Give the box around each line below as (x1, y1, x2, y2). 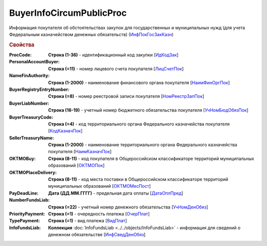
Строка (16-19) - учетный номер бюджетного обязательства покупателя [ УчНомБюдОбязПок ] (48, 107, 249, 113)
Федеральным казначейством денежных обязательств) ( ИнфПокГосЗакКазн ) (9, 31, 174, 37)
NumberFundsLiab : (9, 197, 50, 203)
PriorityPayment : (9, 210, 45, 217)
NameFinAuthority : (9, 73, 50, 79)
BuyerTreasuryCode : (9, 114, 53, 120)
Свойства (9, 41, 35, 48)
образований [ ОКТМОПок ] (48, 163, 105, 168)
